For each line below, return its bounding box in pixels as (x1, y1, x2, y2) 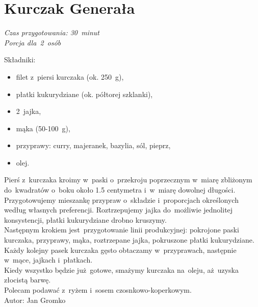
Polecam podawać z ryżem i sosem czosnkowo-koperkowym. (4, 285, 192, 295)
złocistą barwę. (4, 274, 51, 285)
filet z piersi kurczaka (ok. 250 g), (16, 71, 124, 82)
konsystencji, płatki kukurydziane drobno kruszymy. (4, 214, 167, 225)
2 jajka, (16, 106, 41, 116)
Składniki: (4, 54, 36, 65)
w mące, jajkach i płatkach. (4, 254, 93, 265)
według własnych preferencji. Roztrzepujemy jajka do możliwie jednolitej (4, 204, 233, 215)
